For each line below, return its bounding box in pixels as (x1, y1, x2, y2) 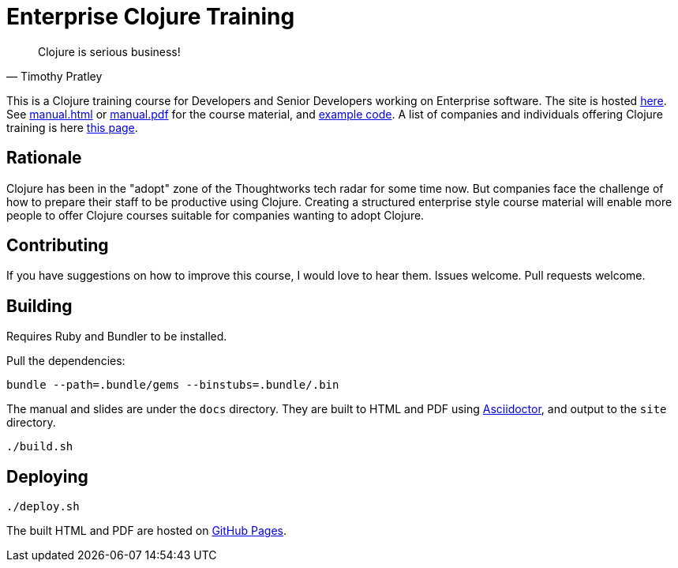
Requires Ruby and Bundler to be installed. (6, 329, 227, 344)
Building (6, 295, 73, 316)
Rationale (6, 148, 82, 168)
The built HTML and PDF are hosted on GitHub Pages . (6, 524, 287, 538)
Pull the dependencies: (6, 354, 125, 368)
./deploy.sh (6, 500, 80, 513)
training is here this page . (6, 120, 138, 134)
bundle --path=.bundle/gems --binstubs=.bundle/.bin (6, 378, 339, 392)
